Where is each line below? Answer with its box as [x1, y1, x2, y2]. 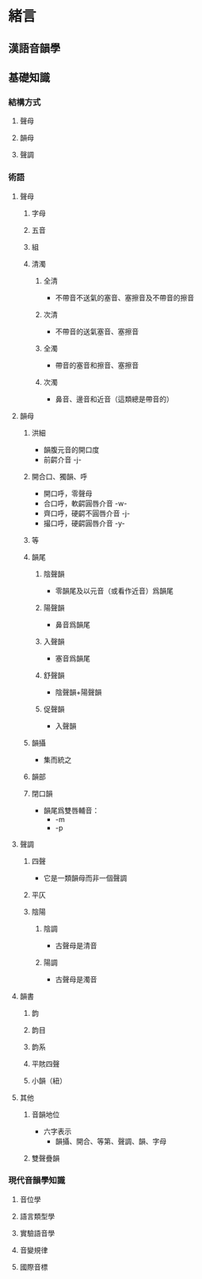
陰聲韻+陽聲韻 [55, 687, 102, 696]
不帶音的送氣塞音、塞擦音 [55, 327, 139, 336]
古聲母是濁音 [55, 975, 97, 984]
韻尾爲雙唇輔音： [43, 805, 100, 815]
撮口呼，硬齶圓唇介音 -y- [43, 518, 125, 528]
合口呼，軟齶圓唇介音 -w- [43, 498, 128, 508]
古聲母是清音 [55, 940, 97, 950]
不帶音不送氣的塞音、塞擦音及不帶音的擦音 [55, 293, 195, 302]
